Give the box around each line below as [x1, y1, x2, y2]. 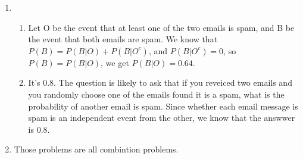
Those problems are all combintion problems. [14, 143, 179, 155]
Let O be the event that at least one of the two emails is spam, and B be [28, 21, 295, 33]
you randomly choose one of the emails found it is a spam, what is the [28, 88, 285, 100]
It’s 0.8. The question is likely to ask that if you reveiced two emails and [28, 76, 292, 89]
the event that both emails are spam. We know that [28, 33, 218, 45]
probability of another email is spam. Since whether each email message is [28, 99, 298, 112]
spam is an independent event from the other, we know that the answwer [28, 111, 295, 124]
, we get [101, 56, 129, 68]
